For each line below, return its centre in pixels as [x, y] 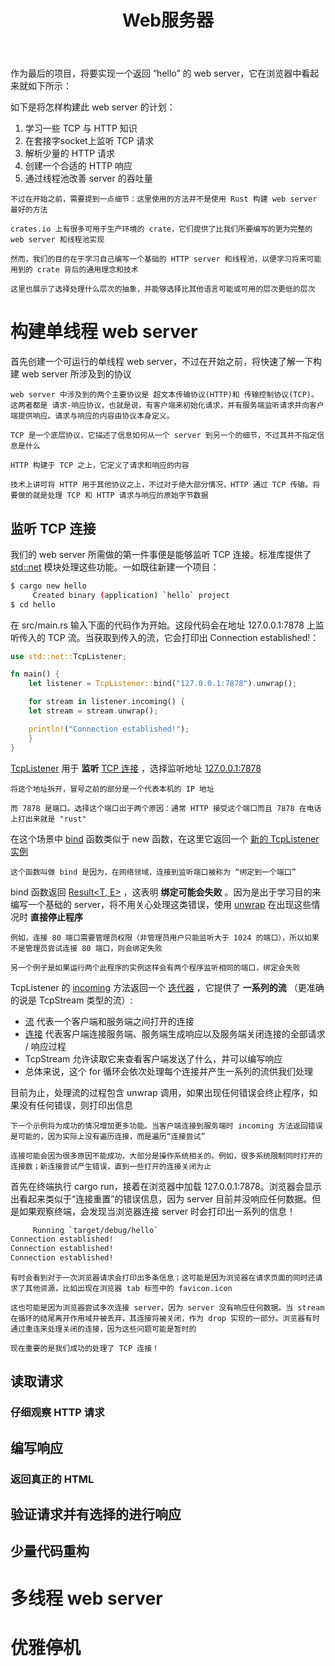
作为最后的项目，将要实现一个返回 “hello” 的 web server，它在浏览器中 [156, 73]
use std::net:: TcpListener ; [69, 656]
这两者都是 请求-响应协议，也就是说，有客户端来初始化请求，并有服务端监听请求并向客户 [167, 406]
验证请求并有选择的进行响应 [96, 1514]
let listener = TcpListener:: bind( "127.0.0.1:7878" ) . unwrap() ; [163, 684]
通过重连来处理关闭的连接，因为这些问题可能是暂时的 [103, 1329]
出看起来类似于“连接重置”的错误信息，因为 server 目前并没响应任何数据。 [161, 1198]
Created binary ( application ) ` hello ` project [131, 595]
